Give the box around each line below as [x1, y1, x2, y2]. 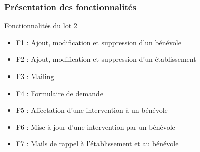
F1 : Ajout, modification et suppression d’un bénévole [16, 37, 181, 47]
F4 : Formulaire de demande [16, 88, 103, 98]
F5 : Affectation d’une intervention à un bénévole [16, 105, 168, 115]
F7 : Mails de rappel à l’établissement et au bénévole [16, 138, 179, 149]
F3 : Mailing [16, 71, 54, 81]
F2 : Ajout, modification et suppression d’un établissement [16, 54, 196, 64]
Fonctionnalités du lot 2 [4, 20, 77, 31]
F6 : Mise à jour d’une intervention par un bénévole [16, 121, 175, 132]
